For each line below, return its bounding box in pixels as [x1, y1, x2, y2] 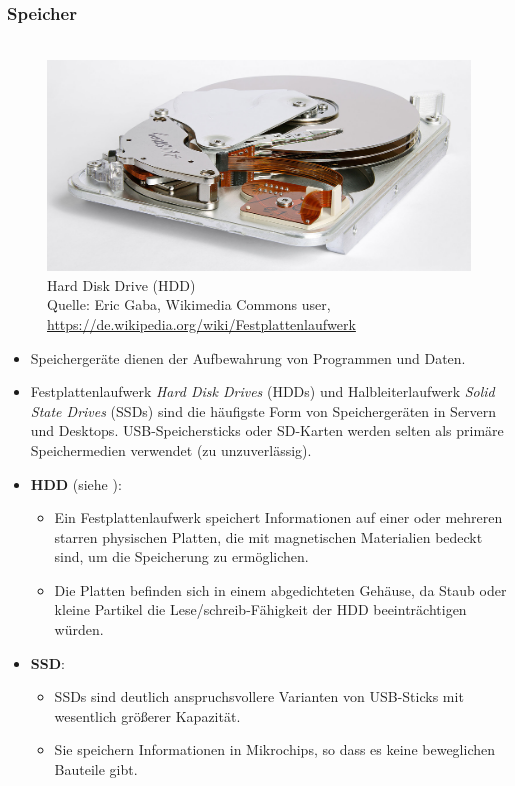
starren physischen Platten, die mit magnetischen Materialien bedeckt [54, 526, 483, 547]
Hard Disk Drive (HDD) [47, 274, 196, 295]
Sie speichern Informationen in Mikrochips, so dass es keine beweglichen [54, 739, 495, 760]
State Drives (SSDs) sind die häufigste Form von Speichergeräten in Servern [30, 400, 497, 421]
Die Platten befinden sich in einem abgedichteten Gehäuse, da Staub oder [54, 579, 507, 600]
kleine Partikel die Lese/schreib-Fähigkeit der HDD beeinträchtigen [54, 599, 467, 620]
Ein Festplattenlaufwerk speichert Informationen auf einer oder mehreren [54, 507, 503, 528]
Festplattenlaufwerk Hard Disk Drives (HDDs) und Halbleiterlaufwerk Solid [30, 381, 495, 402]
